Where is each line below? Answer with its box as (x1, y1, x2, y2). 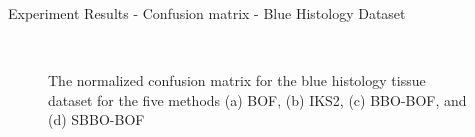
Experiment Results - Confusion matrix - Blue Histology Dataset (8, 3, 406, 23)
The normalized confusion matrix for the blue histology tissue (48, 70, 426, 91)
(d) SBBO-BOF (48, 109, 145, 130)
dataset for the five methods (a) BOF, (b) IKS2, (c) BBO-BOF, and (48, 89, 467, 110)
